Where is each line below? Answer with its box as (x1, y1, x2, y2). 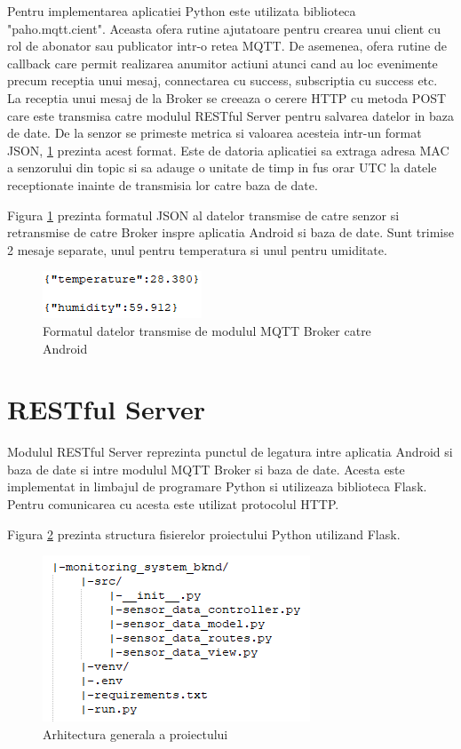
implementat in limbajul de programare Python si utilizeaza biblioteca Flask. (7, 477, 427, 496)
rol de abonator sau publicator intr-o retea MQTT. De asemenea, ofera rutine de (7, 36, 447, 55)
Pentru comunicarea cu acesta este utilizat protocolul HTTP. (7, 495, 339, 513)
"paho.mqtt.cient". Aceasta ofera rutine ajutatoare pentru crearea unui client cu (7, 19, 441, 37)
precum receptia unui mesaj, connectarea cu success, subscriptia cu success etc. (7, 71, 438, 90)
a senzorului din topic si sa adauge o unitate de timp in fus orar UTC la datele (7, 158, 437, 177)
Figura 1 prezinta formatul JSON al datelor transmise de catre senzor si (7, 205, 400, 224)
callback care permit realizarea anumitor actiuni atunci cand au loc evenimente (7, 53, 438, 72)
